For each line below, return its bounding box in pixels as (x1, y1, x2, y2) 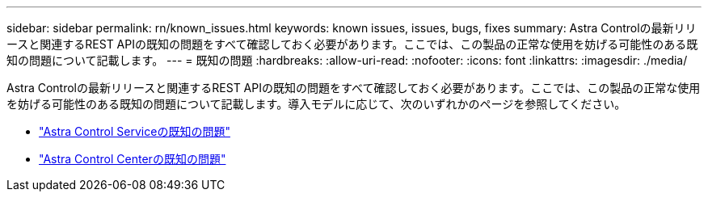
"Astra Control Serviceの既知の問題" (39, 124, 230, 138)
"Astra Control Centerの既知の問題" (39, 152, 226, 166)
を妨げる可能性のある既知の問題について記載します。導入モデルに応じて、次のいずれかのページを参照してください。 (6, 97, 626, 111)
